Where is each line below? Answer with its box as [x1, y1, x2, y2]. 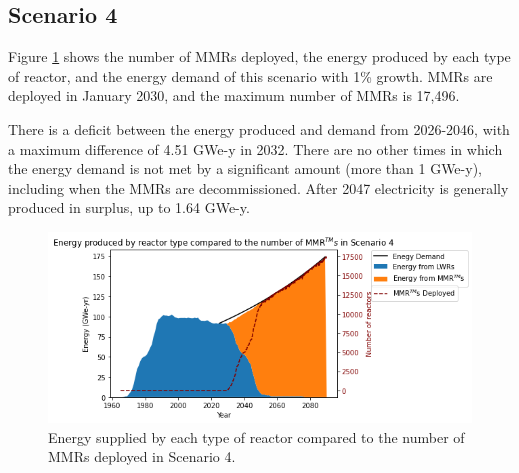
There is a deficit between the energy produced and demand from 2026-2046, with [8, 118, 510, 139]
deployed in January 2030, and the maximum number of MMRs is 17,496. [8, 85, 460, 106]
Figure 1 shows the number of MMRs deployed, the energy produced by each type [8, 46, 511, 67]
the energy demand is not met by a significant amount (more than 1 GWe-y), [8, 158, 482, 179]
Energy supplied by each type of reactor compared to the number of [48, 426, 465, 447]
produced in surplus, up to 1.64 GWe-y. [8, 197, 250, 218]
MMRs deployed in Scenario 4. [48, 446, 236, 467]
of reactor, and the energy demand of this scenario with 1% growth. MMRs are [8, 65, 493, 86]
